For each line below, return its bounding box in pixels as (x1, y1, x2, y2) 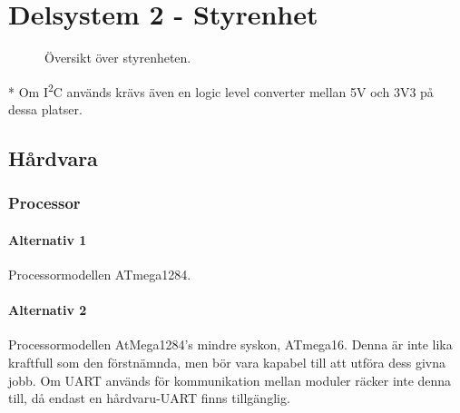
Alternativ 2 (8, 300, 87, 320)
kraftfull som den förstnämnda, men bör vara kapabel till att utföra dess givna (8, 352, 446, 371)
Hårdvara (8, 143, 98, 172)
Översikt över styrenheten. (44, 48, 191, 67)
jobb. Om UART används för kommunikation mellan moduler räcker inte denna (8, 370, 452, 389)
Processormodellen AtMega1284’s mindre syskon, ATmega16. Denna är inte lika (8, 335, 453, 354)
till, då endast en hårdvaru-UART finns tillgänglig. (8, 388, 290, 408)
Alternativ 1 (8, 230, 87, 249)
